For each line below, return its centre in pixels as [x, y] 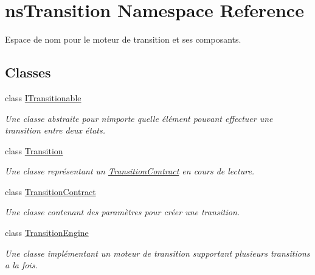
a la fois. [21, 265]
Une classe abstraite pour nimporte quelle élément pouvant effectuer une [139, 118]
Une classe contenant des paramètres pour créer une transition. [123, 212]
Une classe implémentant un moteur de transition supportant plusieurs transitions [157, 253]
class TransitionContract [50, 191]
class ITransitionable [43, 97]
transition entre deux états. [55, 130]
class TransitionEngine [47, 233]
